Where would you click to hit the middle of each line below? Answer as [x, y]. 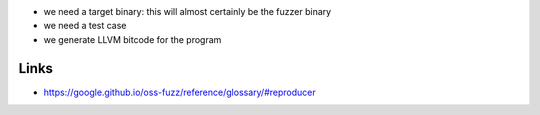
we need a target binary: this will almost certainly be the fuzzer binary [187, 11]
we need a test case [85, 26]
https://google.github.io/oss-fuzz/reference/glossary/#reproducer [179, 92]
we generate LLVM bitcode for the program [132, 39]
